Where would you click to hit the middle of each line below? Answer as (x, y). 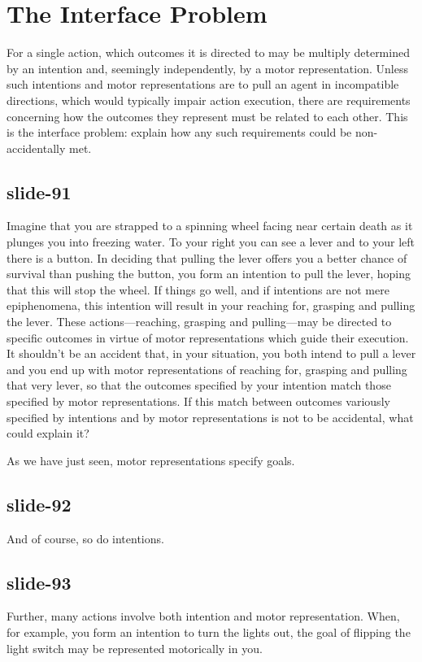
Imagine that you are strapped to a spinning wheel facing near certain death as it (210, 226)
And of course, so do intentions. (85, 538)
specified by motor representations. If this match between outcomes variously (198, 401)
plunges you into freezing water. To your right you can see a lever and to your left (211, 242)
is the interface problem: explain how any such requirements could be (179, 132)
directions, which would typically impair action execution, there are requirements (209, 100)
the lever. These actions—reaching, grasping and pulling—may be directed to (199, 322)
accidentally (36, 148)
